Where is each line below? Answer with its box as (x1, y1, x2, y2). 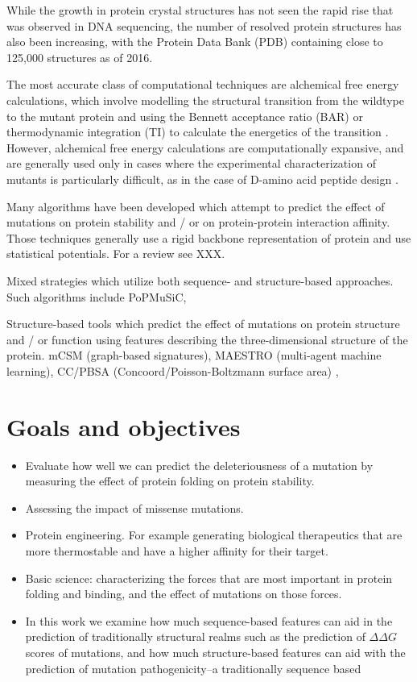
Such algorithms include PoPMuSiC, (6, 288, 187, 305)
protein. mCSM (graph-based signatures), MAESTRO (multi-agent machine (6, 347, 382, 364)
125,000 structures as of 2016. (6, 48, 153, 65)
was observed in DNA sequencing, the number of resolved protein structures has (6, 17, 402, 34)
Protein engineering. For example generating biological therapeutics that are (25, 526, 403, 543)
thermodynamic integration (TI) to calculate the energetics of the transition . (6, 123, 389, 140)
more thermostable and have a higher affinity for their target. (25, 542, 328, 559)
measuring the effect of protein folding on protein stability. (25, 472, 315, 489)
